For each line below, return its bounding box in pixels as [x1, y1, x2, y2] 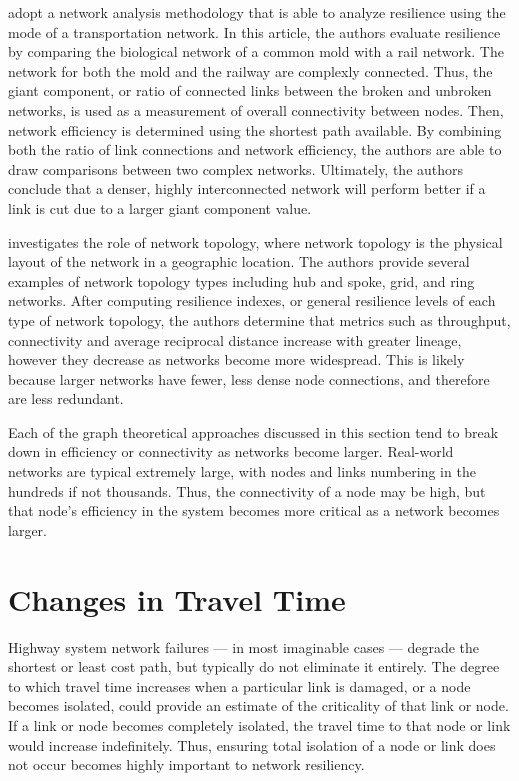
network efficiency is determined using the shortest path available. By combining [8, 119, 502, 140]
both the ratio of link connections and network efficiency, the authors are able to [8, 139, 502, 160]
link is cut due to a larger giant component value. [8, 197, 312, 218]
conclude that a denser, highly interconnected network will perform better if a [8, 178, 486, 199]
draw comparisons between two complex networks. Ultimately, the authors [8, 158, 464, 179]
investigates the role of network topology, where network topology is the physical [8, 231, 503, 252]
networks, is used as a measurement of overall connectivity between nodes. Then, [8, 99, 504, 120]
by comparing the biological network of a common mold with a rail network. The [8, 41, 504, 62]
